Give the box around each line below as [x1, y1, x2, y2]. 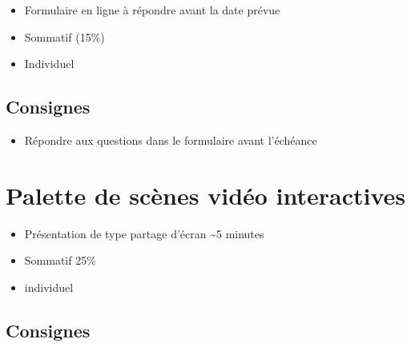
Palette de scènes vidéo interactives [6, 178, 406, 211]
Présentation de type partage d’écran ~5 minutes [24, 225, 264, 241]
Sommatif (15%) [24, 28, 105, 45]
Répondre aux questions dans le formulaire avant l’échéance [24, 131, 317, 148]
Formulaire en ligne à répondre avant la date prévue [24, 2, 280, 18]
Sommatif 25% [24, 252, 96, 269]
